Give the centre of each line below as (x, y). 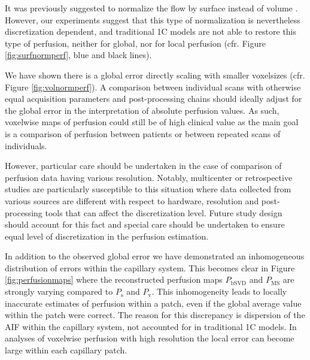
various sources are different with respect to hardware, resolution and (132, 200)
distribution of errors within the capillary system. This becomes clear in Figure (150, 267)
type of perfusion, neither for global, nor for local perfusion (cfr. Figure (135, 43)
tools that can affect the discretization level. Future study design (164, 212)
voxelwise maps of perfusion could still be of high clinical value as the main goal (152, 122)
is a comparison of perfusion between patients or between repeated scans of (143, 133)
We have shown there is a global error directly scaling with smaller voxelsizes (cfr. (155, 75)
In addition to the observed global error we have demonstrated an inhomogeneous (155, 256)
